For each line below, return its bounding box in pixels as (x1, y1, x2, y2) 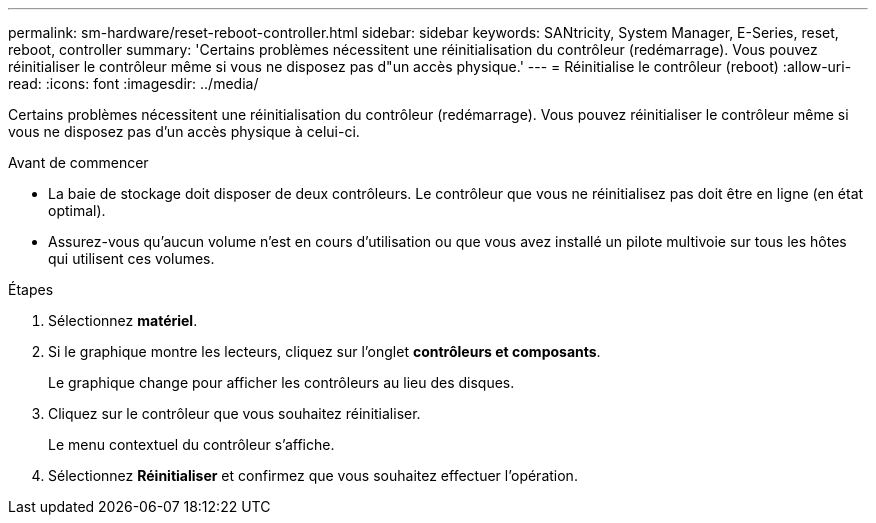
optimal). (48, 202, 106, 219)
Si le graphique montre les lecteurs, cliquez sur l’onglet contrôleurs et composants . (48, 343, 601, 360)
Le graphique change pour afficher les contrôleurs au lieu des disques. (48, 374, 515, 391)
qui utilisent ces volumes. (48, 250, 215, 267)
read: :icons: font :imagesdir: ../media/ (8, 75, 259, 92)
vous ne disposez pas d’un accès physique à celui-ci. (8, 123, 360, 140)
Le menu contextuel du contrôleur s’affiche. (48, 436, 335, 453)
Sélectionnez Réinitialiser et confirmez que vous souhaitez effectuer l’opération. (48, 467, 578, 484)
